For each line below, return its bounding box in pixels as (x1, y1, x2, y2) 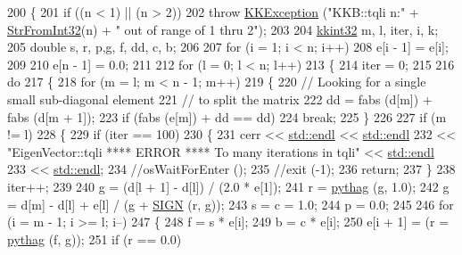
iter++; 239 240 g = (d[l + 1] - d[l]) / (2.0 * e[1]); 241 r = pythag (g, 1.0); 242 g (7, 177, 450, 195)
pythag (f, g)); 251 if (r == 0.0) (7, 229, 182, 248)
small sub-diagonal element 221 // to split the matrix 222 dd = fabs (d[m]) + (7, 89, 433, 108)
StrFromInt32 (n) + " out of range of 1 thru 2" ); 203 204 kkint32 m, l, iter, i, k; (7, 20, 439, 38)
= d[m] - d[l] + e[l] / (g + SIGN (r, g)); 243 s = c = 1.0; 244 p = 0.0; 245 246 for (7, 194, 454, 213)
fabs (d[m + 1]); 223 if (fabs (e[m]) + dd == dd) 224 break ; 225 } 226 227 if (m (7, 107, 447, 126)
